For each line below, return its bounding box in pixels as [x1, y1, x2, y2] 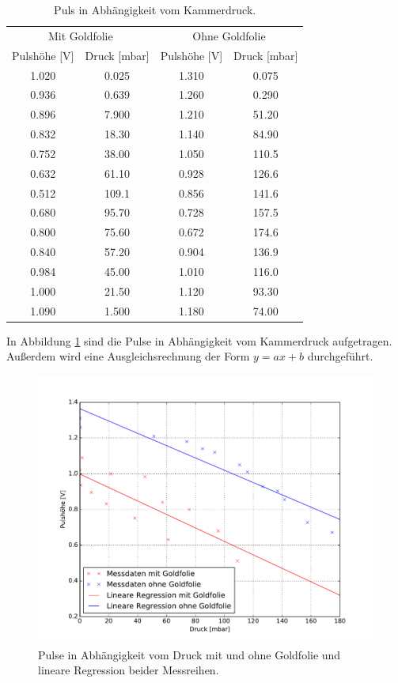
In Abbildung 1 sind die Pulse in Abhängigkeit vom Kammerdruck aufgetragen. [6, 332, 392, 349]
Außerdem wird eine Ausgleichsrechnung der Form [6, 348, 250, 364]
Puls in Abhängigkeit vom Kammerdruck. [54, 2, 256, 17]
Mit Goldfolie [47, 27, 113, 43]
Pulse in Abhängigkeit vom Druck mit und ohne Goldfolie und [38, 646, 341, 662]
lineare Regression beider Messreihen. [38, 662, 219, 678]
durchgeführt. [307, 348, 373, 364]
